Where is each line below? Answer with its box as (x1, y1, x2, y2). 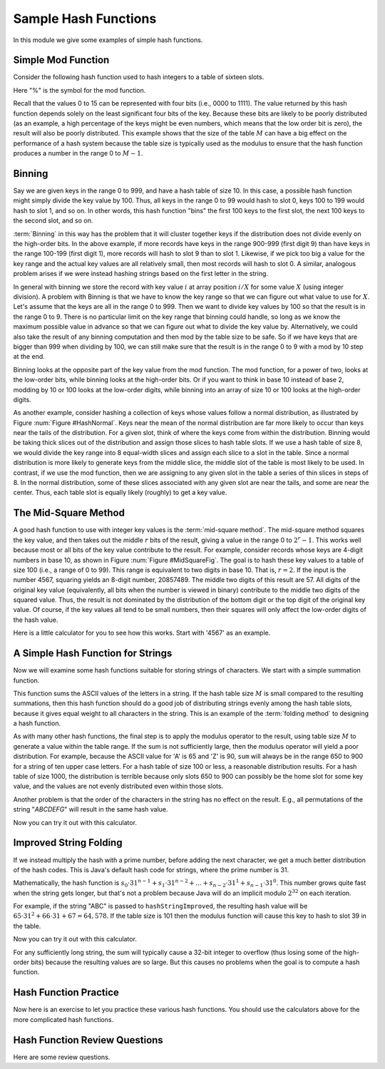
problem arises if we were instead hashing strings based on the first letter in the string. (13, 270, 269, 278)
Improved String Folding (13, 837, 123, 849)
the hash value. (13, 615, 58, 624)
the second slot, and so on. (13, 216, 93, 225)
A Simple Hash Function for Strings (13, 648, 173, 660)
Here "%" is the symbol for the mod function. (13, 86, 146, 94)
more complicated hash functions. (13, 1015, 114, 1023)
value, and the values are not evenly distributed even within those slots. (13, 782, 224, 791)
